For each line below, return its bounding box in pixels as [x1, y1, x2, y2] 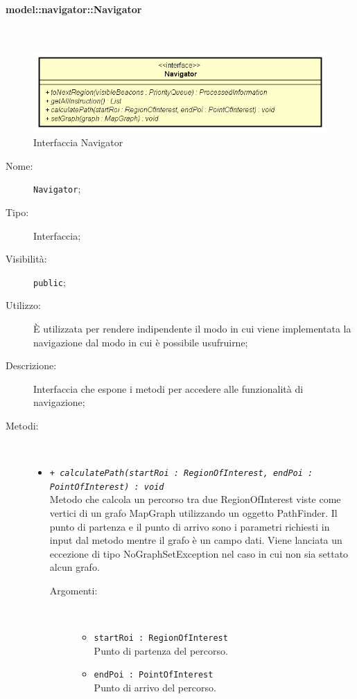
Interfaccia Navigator [33, 135, 123, 150]
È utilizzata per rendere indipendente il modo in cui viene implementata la [33, 321, 351, 335]
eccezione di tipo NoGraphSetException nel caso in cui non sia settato [49, 546, 349, 560]
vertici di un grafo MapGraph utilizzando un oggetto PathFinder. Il [49, 506, 338, 520]
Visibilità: [6, 251, 47, 266]
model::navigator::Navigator [6, 1, 142, 16]
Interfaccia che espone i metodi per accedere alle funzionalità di [33, 381, 304, 396]
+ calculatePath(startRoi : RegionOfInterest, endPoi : [49, 468, 313, 479]
